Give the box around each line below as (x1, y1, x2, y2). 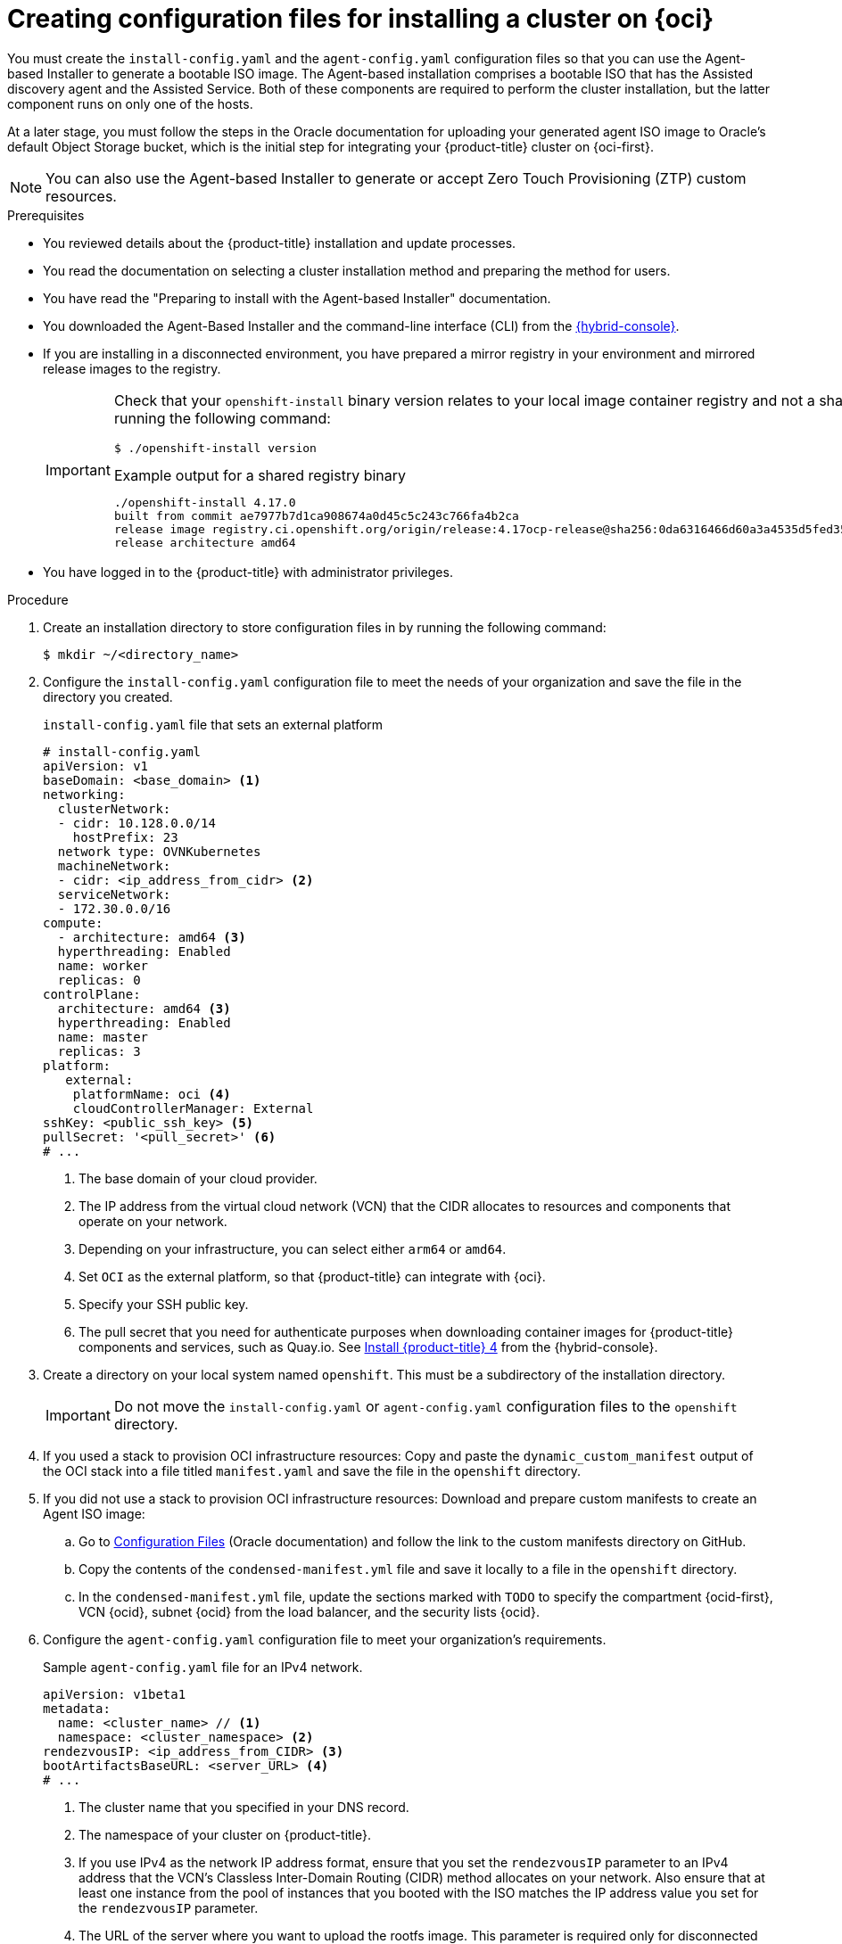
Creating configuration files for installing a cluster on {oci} (7, 4, 714, 34)
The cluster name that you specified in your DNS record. (78, 1799, 409, 1815)
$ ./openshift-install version (113, 441, 317, 455)
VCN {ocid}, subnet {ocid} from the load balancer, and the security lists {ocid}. (78, 1603, 540, 1619)
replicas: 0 (57, 972, 141, 987)
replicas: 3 (57, 1043, 141, 1058)
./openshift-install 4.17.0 (113, 495, 296, 509)
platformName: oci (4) (72, 1086, 231, 1101)
